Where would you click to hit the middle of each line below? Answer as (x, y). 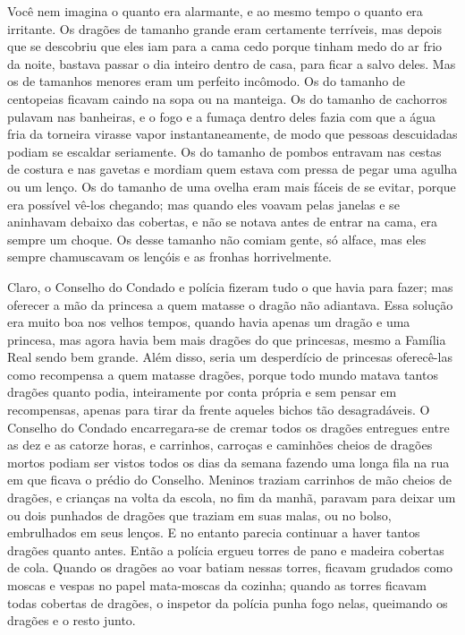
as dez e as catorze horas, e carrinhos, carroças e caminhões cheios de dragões (220, 445)
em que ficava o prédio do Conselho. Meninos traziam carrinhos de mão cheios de (230, 480)
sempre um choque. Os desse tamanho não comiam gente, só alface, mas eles (217, 239)
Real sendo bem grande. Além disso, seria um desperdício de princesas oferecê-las (230, 357)
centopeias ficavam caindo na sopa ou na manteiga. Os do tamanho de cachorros (227, 98)
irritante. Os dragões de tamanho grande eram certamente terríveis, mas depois (224, 28)
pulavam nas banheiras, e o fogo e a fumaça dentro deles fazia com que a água (221, 116)
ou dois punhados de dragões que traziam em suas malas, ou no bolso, (199, 515)
